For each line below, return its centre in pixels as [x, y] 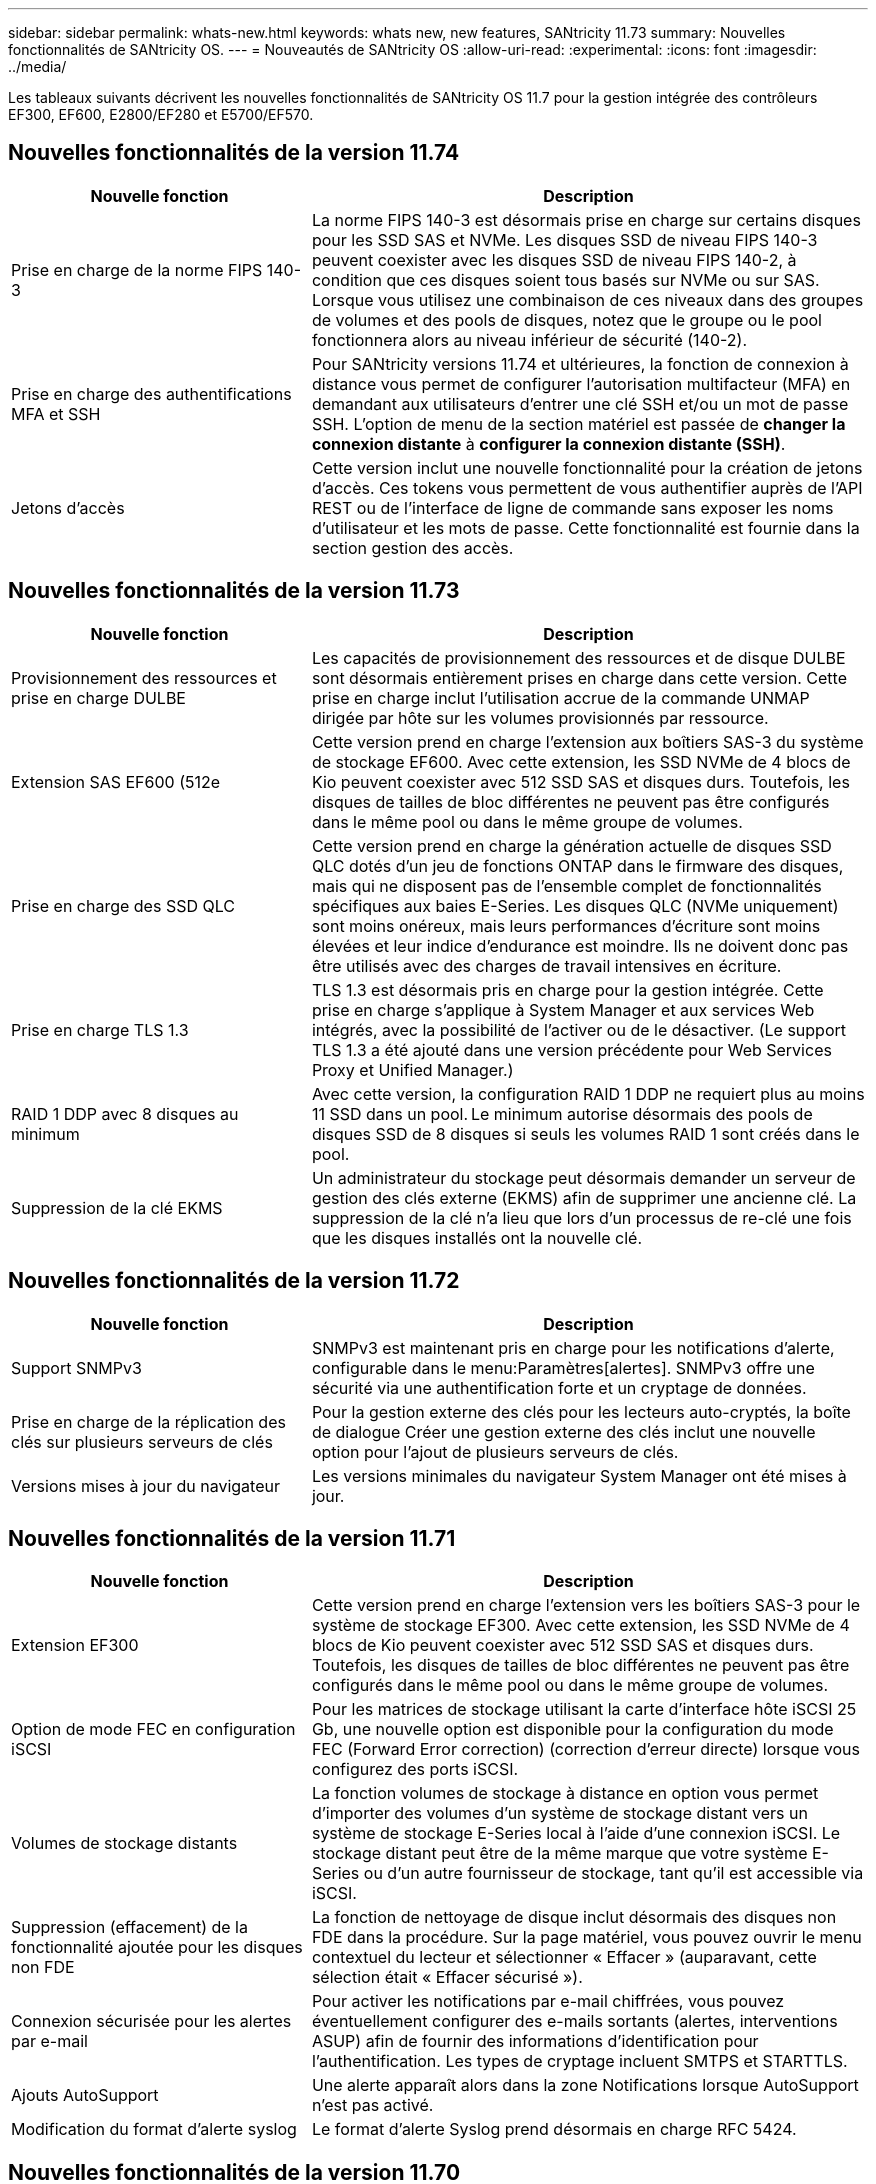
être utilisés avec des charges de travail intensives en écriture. [546, 965]
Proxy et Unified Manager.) [412, 1069]
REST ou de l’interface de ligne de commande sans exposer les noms [572, 507]
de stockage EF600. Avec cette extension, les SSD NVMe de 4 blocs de [581, 761]
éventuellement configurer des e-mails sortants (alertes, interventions [574, 2021]
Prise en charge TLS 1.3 [100, 1029]
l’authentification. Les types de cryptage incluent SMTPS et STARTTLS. [579, 2061]
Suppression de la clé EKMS [117, 1207]
